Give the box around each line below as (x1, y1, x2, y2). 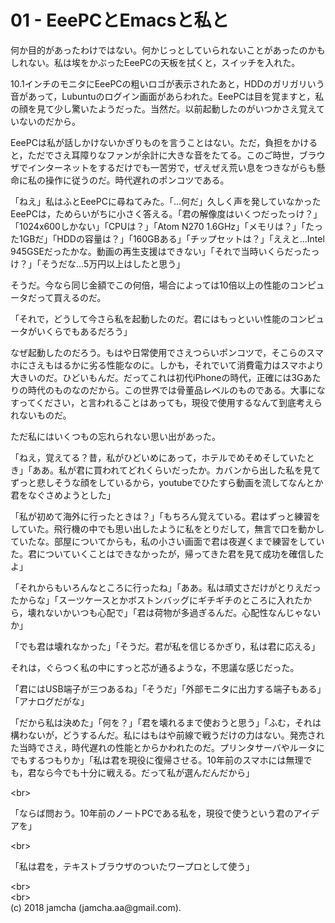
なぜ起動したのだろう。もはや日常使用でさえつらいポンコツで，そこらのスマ (10, 346, 324, 358)
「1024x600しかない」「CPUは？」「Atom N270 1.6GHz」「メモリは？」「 (10, 220, 307, 232)
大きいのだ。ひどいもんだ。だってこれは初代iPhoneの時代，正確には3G (10, 371, 304, 383)
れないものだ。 (10, 409, 72, 421)
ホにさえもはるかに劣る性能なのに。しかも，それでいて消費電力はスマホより (10, 359, 325, 371)
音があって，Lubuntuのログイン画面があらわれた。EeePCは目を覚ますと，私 (10, 90, 325, 102)
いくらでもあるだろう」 (36, 325, 133, 337)
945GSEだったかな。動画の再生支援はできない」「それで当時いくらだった (10, 245, 312, 257)
